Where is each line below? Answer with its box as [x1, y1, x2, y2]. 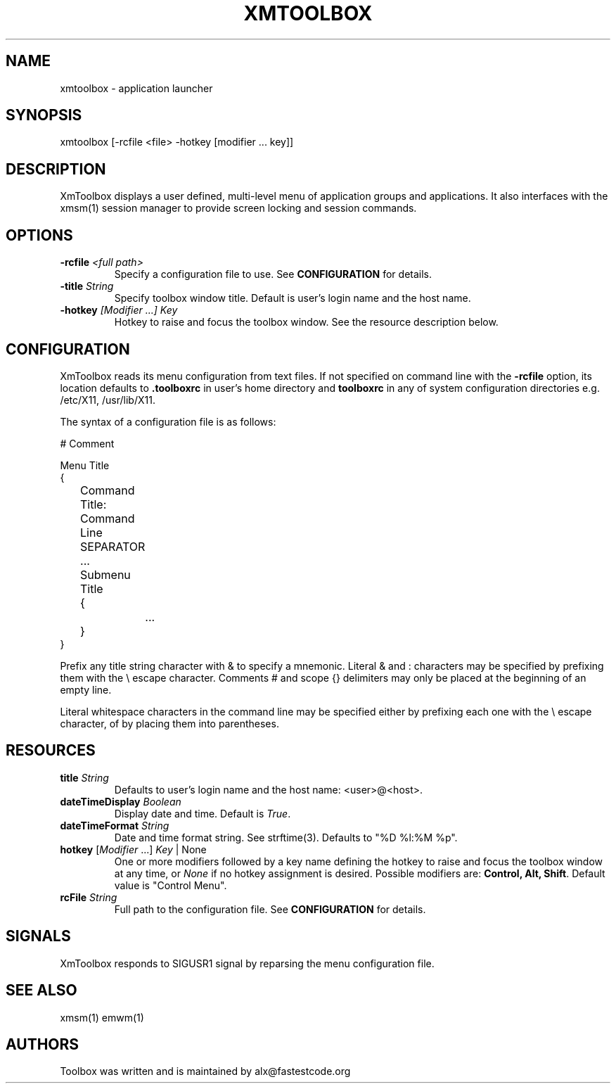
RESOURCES [6, 741, 96, 760]
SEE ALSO [6, 981, 77, 1000]
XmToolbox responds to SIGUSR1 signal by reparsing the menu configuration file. [60, 957, 435, 969]
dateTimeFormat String [60, 819, 169, 832]
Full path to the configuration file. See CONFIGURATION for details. [114, 903, 426, 915]
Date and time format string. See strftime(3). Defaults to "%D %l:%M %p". [114, 831, 458, 843]
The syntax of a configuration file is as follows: [60, 415, 276, 428]
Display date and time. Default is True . [114, 807, 291, 820]
